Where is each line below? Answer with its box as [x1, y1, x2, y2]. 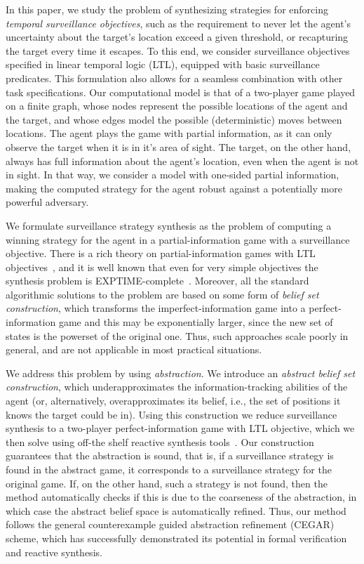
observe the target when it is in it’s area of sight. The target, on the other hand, [6, 139, 351, 154]
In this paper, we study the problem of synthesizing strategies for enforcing [6, 2, 328, 16]
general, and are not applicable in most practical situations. [6, 342, 262, 357]
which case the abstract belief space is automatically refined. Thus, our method [6, 503, 346, 518]
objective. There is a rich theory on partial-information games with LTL [6, 246, 316, 261]
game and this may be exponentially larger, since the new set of [58, 315, 333, 329]
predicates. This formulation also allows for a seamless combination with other [6, 70, 343, 85]
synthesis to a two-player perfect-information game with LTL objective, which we [6, 421, 355, 435]
